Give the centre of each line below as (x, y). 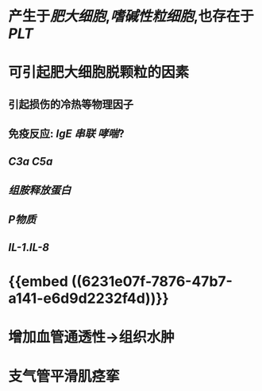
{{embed (39, 281)
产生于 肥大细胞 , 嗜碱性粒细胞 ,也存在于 (131, 16)
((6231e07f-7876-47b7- (152, 281)
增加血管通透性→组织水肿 (91, 337)
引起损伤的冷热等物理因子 (71, 104)
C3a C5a (31, 161)
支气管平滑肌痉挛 (64, 376)
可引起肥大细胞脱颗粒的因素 (99, 73)
